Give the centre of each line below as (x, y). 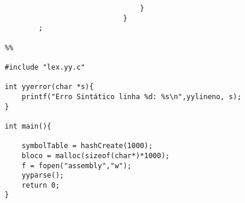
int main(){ (28, 126)
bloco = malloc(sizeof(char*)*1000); (96, 155)
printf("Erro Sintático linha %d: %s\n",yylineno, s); (131, 96)
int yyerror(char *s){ (49, 87)
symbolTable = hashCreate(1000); (87, 146)
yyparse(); (43, 176)
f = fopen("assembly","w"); (76, 166)
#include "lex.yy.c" (45, 67)
